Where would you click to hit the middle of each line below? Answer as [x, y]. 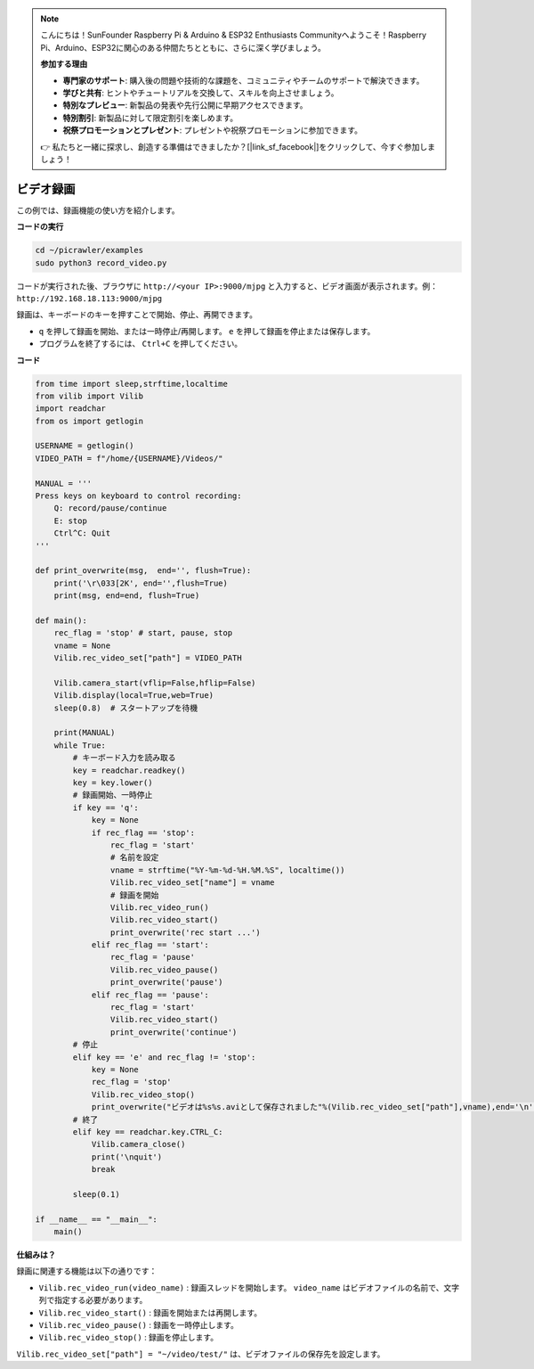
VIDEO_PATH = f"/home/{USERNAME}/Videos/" [129, 458]
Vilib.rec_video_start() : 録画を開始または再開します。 [150, 1312]
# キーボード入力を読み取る [124, 758]
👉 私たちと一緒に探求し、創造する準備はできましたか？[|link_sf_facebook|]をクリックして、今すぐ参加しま [238, 146]
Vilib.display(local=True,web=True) [133, 696]
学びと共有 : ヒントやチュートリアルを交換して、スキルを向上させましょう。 [201, 93]
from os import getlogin [89, 421]
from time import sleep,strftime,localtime [132, 384]
